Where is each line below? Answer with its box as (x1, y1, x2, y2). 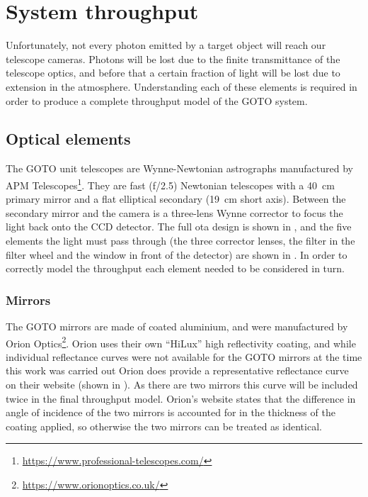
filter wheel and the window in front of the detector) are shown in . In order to (6, 247, 347, 262)
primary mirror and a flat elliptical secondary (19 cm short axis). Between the (6, 191, 346, 206)
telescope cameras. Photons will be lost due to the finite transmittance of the (6, 51, 340, 66)
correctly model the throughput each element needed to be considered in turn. (6, 261, 345, 276)
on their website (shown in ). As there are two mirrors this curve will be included (6, 376, 358, 391)
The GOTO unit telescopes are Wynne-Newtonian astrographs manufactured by (6, 161, 353, 176)
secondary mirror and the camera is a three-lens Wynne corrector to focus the (6, 205, 343, 220)
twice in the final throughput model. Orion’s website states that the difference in (6, 391, 356, 406)
